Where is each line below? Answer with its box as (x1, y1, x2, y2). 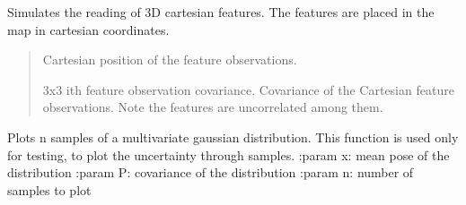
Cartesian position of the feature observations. (42, 50, 297, 69)
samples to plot (7, 180, 92, 199)
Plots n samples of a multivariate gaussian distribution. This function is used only (7, 127, 459, 146)
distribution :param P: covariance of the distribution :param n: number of (7, 163, 414, 182)
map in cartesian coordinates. (7, 20, 170, 38)
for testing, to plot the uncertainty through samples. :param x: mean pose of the (7, 145, 450, 164)
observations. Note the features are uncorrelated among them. (42, 98, 383, 116)
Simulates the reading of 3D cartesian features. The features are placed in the (7, 3, 435, 21)
